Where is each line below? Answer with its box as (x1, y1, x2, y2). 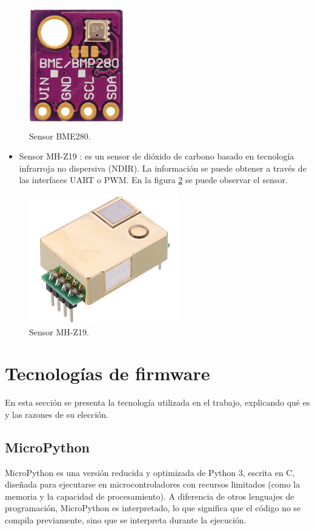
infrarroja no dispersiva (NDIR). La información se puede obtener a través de (19, 161, 307, 174)
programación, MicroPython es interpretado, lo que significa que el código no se (5, 501, 301, 514)
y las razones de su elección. (5, 408, 108, 420)
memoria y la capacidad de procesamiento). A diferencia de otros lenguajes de (5, 489, 294, 502)
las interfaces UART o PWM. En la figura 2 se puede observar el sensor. (19, 173, 288, 186)
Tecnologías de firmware (5, 361, 210, 386)
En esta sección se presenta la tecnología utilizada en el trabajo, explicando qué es (5, 396, 310, 409)
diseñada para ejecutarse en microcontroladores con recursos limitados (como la (5, 478, 300, 491)
